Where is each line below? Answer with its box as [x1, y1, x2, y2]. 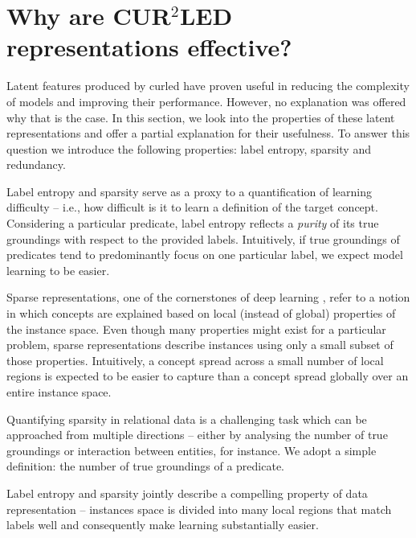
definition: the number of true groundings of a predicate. [6, 458, 285, 474]
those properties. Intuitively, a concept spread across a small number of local [6, 351, 384, 368]
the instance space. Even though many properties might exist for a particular [6, 320, 386, 337]
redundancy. [6, 156, 66, 173]
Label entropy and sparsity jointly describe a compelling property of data [6, 484, 368, 501]
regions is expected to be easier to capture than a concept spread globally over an [6, 368, 409, 384]
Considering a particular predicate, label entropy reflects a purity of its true [6, 215, 379, 232]
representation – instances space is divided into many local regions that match [6, 500, 392, 517]
